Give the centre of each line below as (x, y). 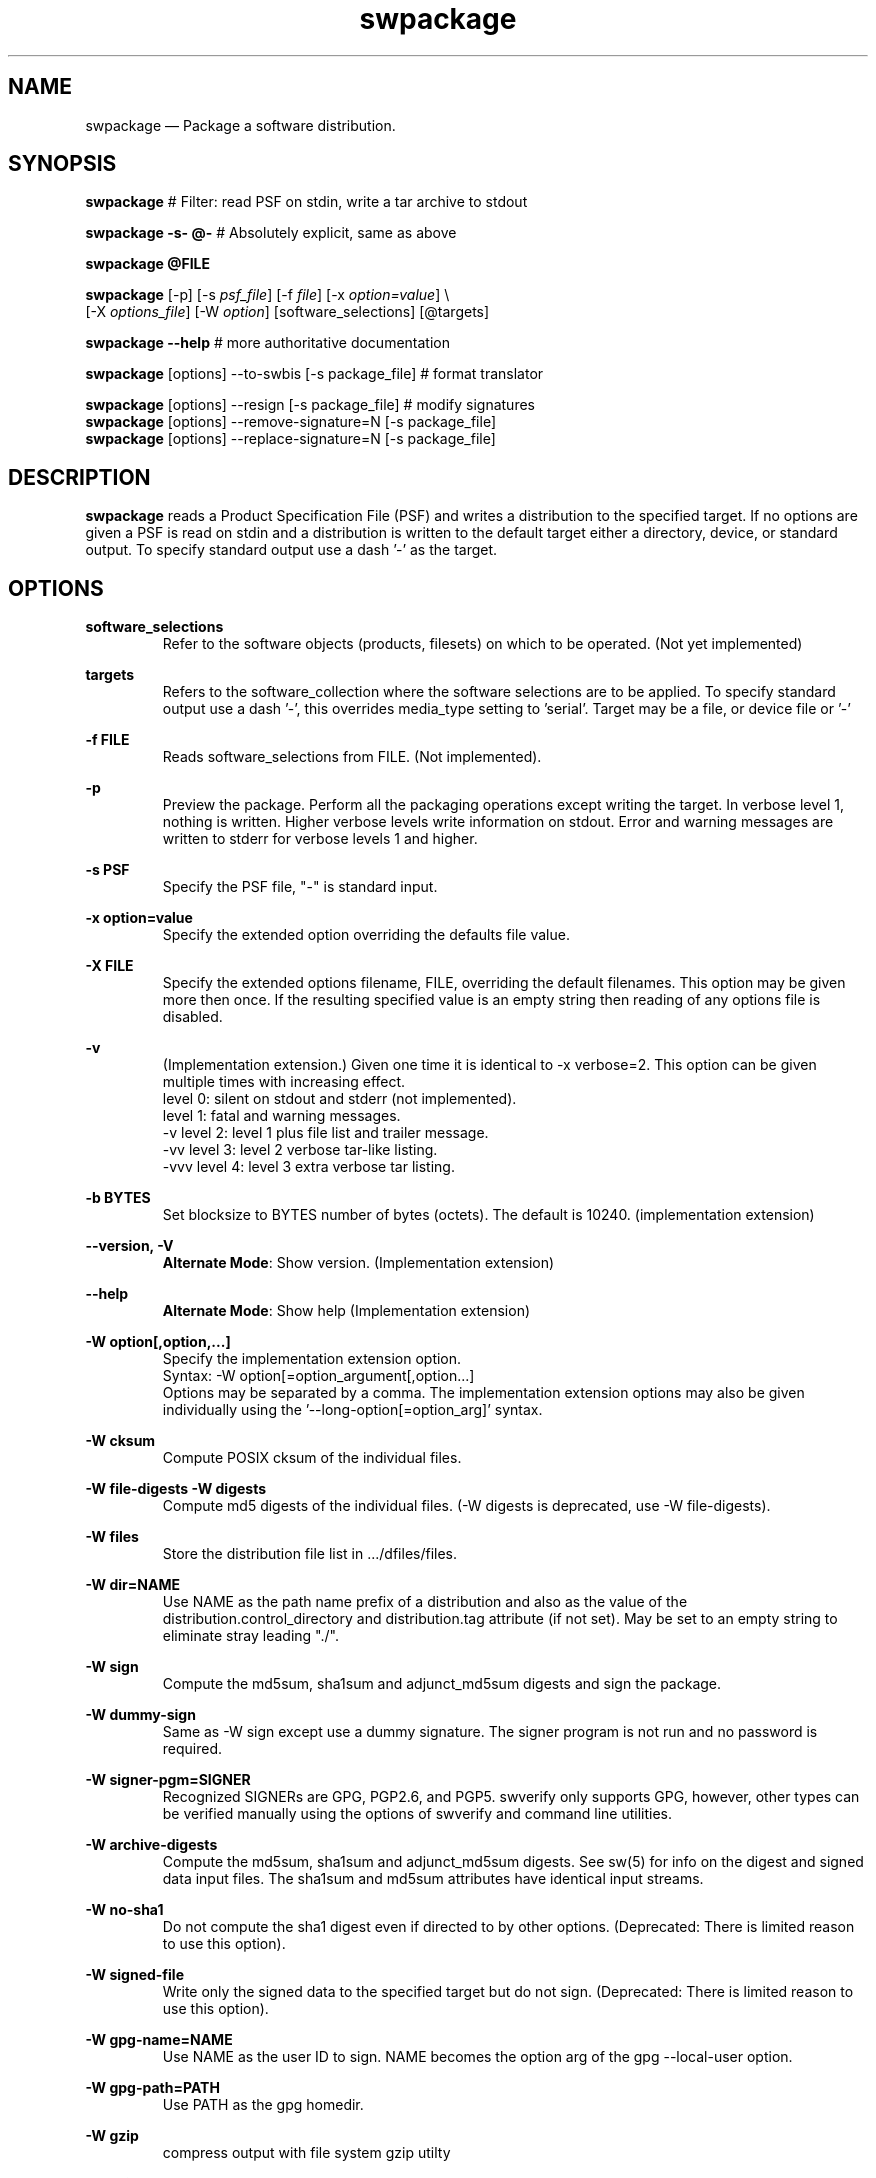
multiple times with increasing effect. (284, 1082)
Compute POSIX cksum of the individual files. (312, 1458)
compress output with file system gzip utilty (306, 2153)
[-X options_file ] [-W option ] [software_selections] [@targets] (287, 312)
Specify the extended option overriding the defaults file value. (366, 935)
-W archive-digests (151, 1845)
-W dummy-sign (140, 1715)
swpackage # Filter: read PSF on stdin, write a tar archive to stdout (306, 202)
